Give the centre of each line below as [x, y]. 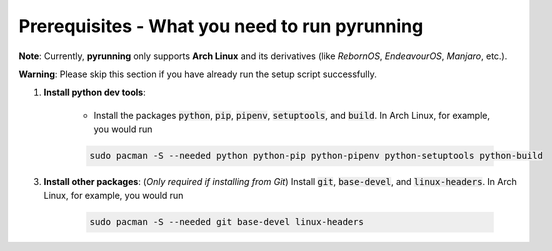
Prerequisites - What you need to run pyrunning [221, 26]
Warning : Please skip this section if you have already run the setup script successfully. [197, 74]
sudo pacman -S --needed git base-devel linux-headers [226, 222]
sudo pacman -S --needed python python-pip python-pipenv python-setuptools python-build [316, 156]
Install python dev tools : [94, 92]
